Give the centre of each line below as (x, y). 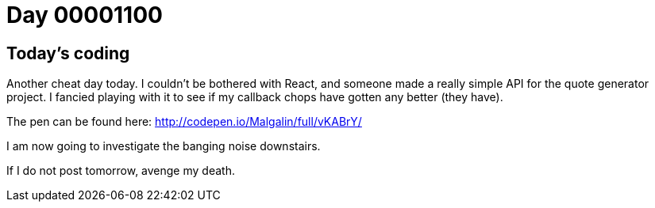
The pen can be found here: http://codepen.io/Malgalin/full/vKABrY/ (184, 122)
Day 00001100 (85, 15)
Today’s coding (68, 53)
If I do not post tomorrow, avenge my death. (121, 171)
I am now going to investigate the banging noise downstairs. (164, 146)
